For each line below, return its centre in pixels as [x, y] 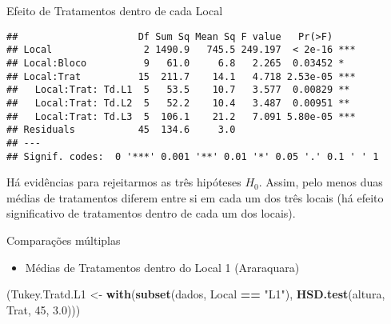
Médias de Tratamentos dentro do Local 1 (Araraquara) [162, 267]
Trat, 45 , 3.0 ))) [44, 309]
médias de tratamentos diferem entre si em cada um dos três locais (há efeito [195, 197]
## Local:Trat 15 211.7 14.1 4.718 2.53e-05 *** [181, 76]
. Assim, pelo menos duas [321, 182]
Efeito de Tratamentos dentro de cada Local [115, 10]
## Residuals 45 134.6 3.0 [121, 130]
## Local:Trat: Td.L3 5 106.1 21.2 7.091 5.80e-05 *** [181, 116]
